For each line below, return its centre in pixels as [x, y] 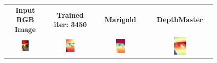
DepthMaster [180, 19]
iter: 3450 [71, 24]
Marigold [121, 19]
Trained [70, 15]
